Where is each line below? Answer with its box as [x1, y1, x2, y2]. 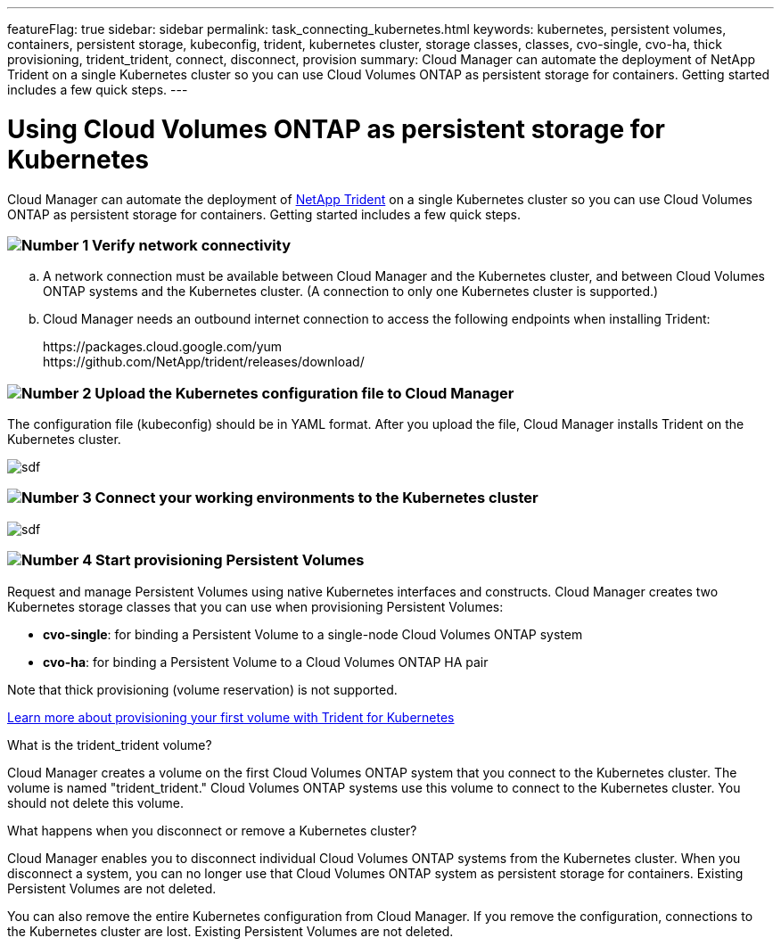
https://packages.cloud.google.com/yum [43, 339, 283, 355]
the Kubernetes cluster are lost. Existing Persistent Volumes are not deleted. [7, 923, 454, 939]
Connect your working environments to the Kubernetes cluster [95, 489, 538, 507]
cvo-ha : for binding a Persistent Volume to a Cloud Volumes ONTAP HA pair [43, 654, 489, 670]
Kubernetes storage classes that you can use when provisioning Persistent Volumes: [7, 598, 504, 614]
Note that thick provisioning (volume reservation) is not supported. [7, 681, 398, 697]
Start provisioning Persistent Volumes [95, 551, 365, 570]
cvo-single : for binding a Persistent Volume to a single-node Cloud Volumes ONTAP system [43, 626, 583, 642]
